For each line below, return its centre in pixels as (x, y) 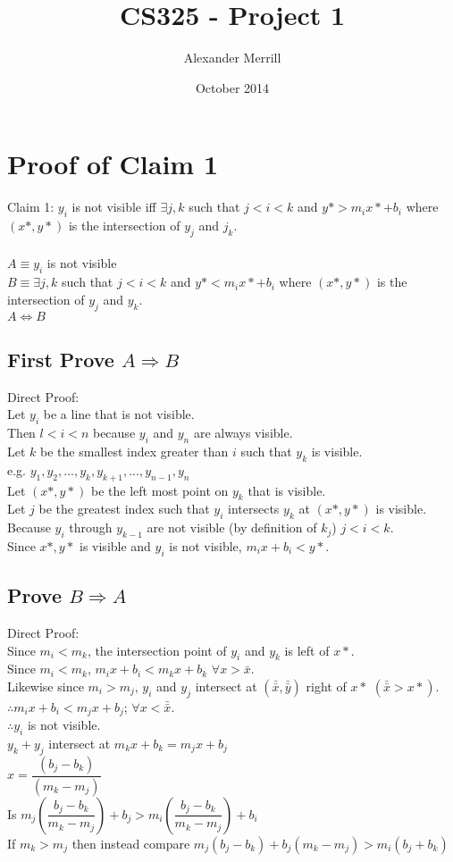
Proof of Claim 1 (113, 164)
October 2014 (232, 87)
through (91, 527)
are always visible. (243, 433)
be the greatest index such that (124, 509)
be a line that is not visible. (119, 414)
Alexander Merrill (232, 58)
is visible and (115, 546)
